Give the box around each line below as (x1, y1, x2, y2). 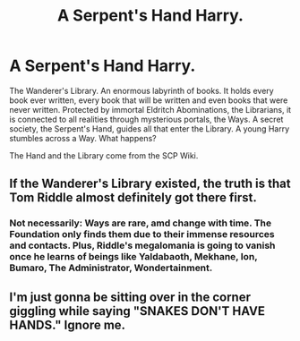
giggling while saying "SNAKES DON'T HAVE (9, 303, 266, 319)
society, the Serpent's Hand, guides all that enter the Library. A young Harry (9, 123, 290, 134)
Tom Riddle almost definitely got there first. (9, 190, 258, 206)
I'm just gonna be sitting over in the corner (9, 289, 251, 304)
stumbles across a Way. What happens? (9, 132, 157, 143)
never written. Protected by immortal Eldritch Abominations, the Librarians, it (9, 104, 292, 115)
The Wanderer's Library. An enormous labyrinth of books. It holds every (9, 85, 275, 96)
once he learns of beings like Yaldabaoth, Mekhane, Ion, (9, 251, 258, 263)
